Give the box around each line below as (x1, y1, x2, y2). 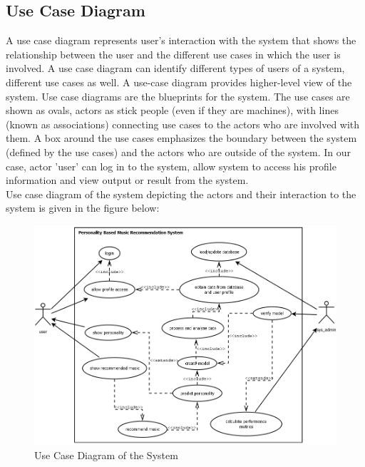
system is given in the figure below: (6, 200, 160, 215)
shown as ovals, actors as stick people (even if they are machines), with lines (6, 103, 339, 118)
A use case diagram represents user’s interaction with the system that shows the (6, 33, 356, 48)
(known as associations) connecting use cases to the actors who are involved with (6, 116, 360, 131)
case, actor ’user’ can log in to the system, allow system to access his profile (6, 158, 336, 173)
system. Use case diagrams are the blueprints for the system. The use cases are (6, 88, 350, 103)
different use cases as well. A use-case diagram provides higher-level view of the (6, 74, 352, 89)
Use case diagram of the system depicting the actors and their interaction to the (6, 186, 356, 201)
